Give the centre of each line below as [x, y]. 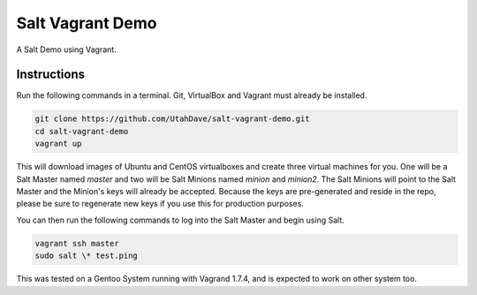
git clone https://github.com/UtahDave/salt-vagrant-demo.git [172, 119]
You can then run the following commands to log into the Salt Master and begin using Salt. [180, 220]
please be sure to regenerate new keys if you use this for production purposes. [160, 204]
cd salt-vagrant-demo [82, 131]
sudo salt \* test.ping [87, 256]
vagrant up [58, 144]
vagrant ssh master [77, 243]
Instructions [51, 75]
